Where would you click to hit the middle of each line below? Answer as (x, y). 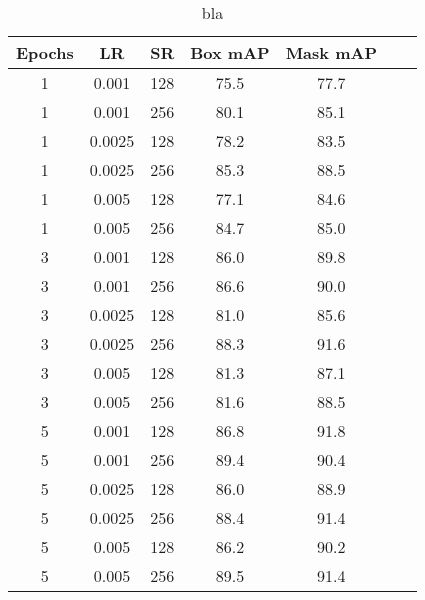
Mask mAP (331, 52)
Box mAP (230, 52)
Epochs (45, 52)
